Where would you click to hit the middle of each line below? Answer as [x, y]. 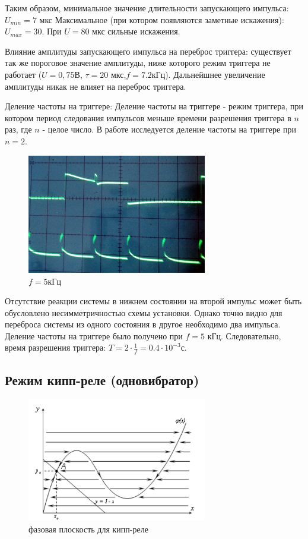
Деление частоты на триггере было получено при [94, 335]
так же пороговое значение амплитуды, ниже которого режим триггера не [138, 63]
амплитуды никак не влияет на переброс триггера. [96, 86]
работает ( [23, 74]
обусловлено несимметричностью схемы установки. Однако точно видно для [144, 312]
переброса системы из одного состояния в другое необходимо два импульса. [143, 324]
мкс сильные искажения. [136, 31]
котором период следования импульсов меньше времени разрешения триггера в [148, 117]
